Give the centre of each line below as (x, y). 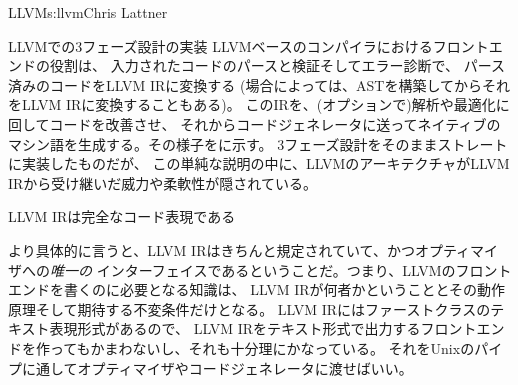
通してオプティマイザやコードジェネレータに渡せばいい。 (224, 367)
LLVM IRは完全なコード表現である (122, 216)
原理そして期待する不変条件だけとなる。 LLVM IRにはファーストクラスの (249, 308)
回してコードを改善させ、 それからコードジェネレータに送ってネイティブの (254, 123)
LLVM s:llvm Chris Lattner (88, 12)
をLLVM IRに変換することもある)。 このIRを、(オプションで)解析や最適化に (259, 104)
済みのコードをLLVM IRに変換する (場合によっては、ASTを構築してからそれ (259, 84)
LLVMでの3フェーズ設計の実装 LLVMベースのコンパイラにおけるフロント (248, 45)
